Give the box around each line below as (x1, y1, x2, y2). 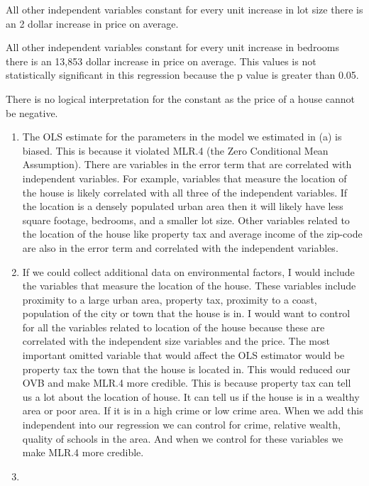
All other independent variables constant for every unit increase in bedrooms (6, 40, 339, 55)
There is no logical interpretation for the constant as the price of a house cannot (6, 91, 356, 106)
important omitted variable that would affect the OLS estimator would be (22, 348, 345, 363)
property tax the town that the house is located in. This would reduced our (22, 361, 351, 376)
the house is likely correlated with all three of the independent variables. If (22, 184, 348, 199)
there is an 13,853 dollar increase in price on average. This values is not (6, 53, 316, 68)
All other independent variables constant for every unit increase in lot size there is (6, 2, 363, 16)
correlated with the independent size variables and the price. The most (22, 333, 330, 348)
